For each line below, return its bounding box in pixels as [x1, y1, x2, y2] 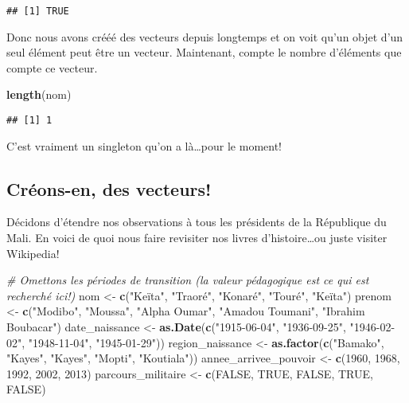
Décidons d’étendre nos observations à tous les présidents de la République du [6, 213, 387, 230]
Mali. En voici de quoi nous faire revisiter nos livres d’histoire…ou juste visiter [6, 229, 388, 246]
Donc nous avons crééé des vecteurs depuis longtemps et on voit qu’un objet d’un [6, 28, 403, 45]
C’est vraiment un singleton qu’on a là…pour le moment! [6, 137, 282, 154]
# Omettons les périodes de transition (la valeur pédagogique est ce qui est [6, 272, 369, 288]
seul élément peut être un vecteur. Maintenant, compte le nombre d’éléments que [6, 44, 402, 61]
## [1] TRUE [6, 6, 69, 17]
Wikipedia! [6, 245, 60, 261]
